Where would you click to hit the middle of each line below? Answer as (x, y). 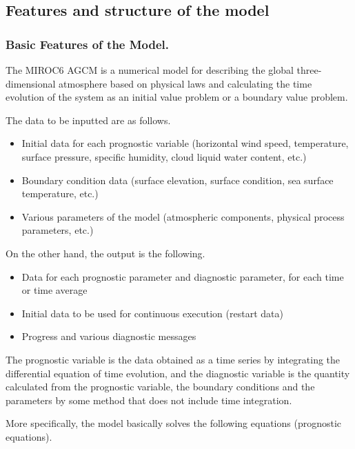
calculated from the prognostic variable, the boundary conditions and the (160, 387)
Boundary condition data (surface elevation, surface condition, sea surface (177, 180)
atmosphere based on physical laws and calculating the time (185, 83)
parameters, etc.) (58, 230)
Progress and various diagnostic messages (109, 336)
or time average (54, 290)
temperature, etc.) (60, 193)
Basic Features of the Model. (88, 44)
